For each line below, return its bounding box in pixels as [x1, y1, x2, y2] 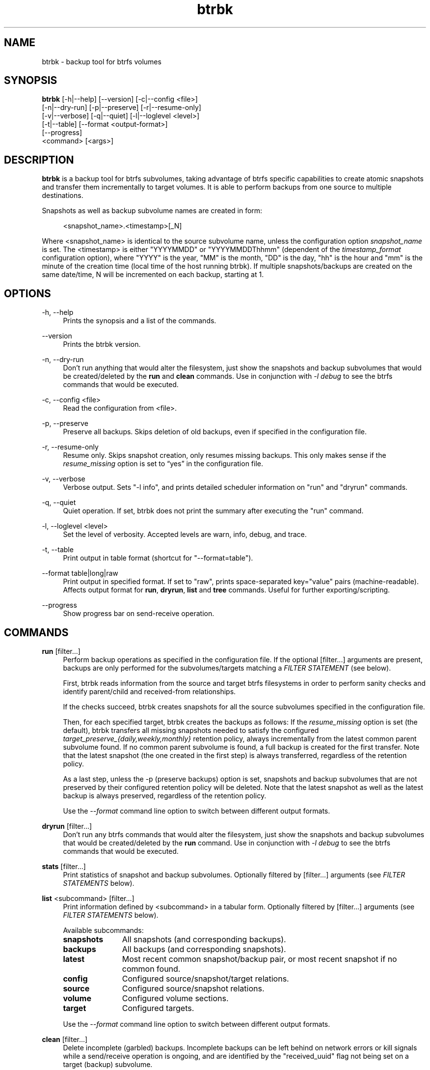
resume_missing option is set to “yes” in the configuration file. [63, 459, 264, 468]
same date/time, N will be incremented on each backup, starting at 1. [42, 270, 264, 279]
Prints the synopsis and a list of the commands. [63, 316, 216, 325]
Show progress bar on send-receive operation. [63, 609, 215, 618]
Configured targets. [122, 1003, 194, 1013]
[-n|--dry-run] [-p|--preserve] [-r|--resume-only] [42, 103, 201, 112]
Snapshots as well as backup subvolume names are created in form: [42, 206, 263, 215]
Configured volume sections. [122, 993, 229, 1003]
